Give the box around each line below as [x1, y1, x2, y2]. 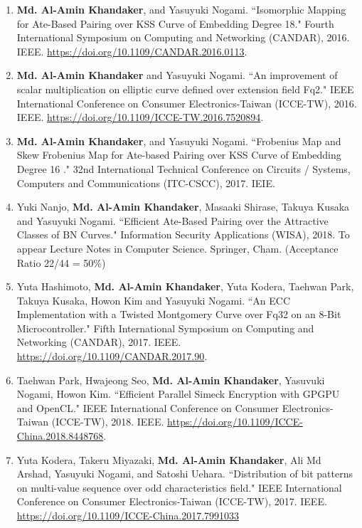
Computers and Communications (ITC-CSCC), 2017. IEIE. [16, 175, 275, 190]
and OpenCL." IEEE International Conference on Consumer [16, 400, 280, 415]
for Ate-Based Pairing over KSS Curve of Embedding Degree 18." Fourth [16, 16, 334, 31]
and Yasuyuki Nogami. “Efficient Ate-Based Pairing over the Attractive [16, 213, 329, 228]
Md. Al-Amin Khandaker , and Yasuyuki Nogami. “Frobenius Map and [16, 133, 341, 148]
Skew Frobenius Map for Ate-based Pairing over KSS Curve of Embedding [16, 147, 341, 162]
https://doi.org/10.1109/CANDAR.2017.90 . [16, 349, 208, 364]
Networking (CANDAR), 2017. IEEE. [16, 334, 181, 349]
